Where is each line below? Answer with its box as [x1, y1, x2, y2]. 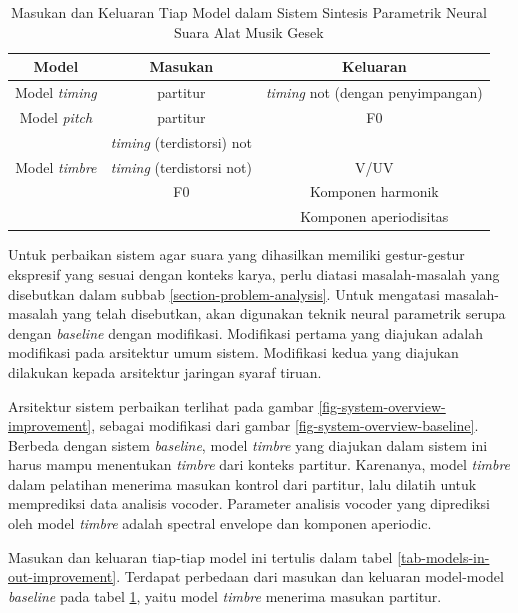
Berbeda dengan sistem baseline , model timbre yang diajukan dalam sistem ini [8, 434, 488, 455]
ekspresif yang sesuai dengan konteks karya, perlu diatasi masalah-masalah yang [8, 263, 500, 284]
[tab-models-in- [397, 546, 490, 567]
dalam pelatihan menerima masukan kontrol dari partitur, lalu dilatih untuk [8, 473, 477, 494]
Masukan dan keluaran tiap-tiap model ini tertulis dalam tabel [8, 546, 393, 567]
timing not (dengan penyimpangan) [265, 82, 483, 103]
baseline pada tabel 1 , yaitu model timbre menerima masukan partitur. [8, 585, 442, 606]
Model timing [15, 82, 97, 103]
